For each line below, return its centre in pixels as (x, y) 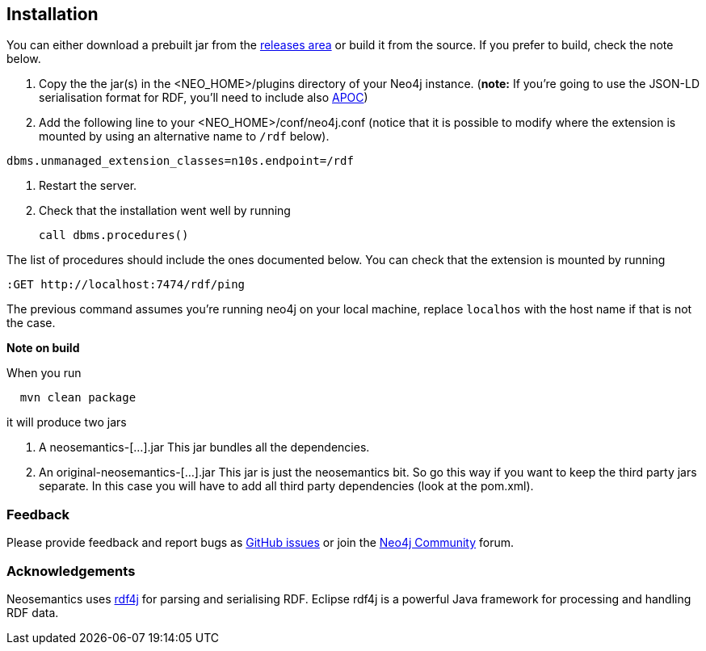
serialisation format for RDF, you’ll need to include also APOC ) (204, 98)
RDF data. (33, 612)
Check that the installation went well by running (165, 211)
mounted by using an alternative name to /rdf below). (184, 136)
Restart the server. (88, 186)
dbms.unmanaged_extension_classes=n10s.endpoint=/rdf (180, 161)
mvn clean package (78, 398)
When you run (44, 373)
